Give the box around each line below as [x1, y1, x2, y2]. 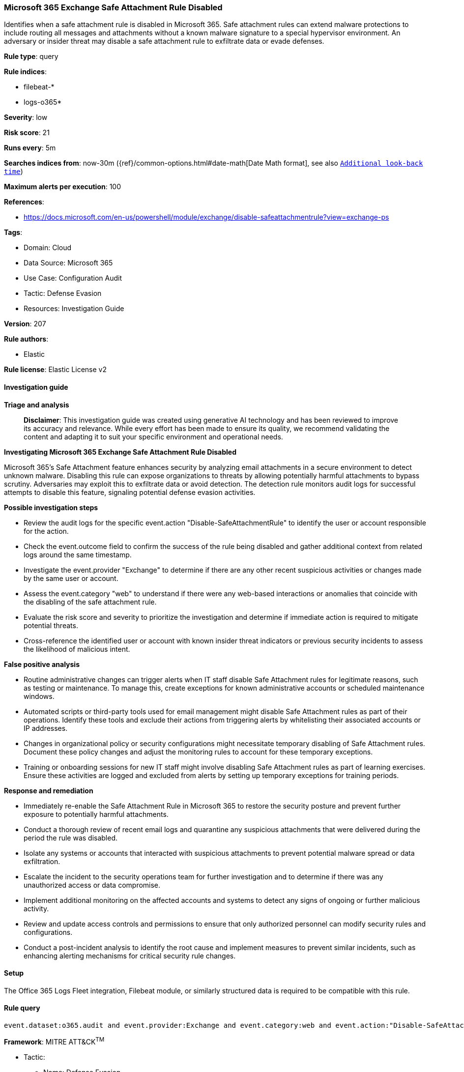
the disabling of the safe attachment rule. [24, 597, 157, 606]
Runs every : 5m [4, 144, 56, 152]
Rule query [4, 1004, 40, 1013]
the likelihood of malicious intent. [24, 644, 130, 653]
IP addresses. [24, 724, 68, 732]
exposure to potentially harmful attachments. [24, 810, 169, 818]
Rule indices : [4, 67, 47, 76]
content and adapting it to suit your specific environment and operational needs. [24, 432, 283, 441]
